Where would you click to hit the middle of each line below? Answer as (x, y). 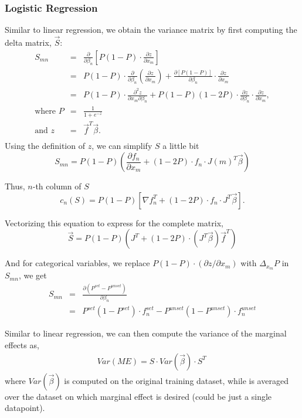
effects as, (22, 344)
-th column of (57, 186)
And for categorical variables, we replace (77, 263)
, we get (33, 275)
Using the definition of (45, 146)
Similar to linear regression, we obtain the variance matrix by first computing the (151, 30)
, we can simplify (122, 146)
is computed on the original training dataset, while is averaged (176, 380)
